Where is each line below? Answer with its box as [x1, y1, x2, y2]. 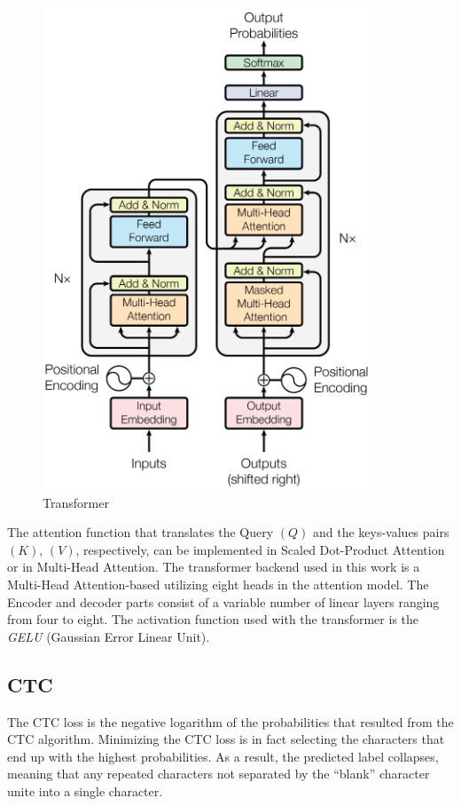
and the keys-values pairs [312, 523, 449, 541]
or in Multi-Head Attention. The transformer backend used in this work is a [7, 557, 420, 576]
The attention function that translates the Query [7, 523, 274, 541]
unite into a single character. [7, 781, 163, 800]
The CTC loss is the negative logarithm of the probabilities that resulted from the [7, 712, 454, 731]
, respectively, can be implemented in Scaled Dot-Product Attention [75, 540, 445, 558]
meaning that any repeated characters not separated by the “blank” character [7, 764, 430, 783]
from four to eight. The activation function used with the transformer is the [7, 610, 419, 628]
